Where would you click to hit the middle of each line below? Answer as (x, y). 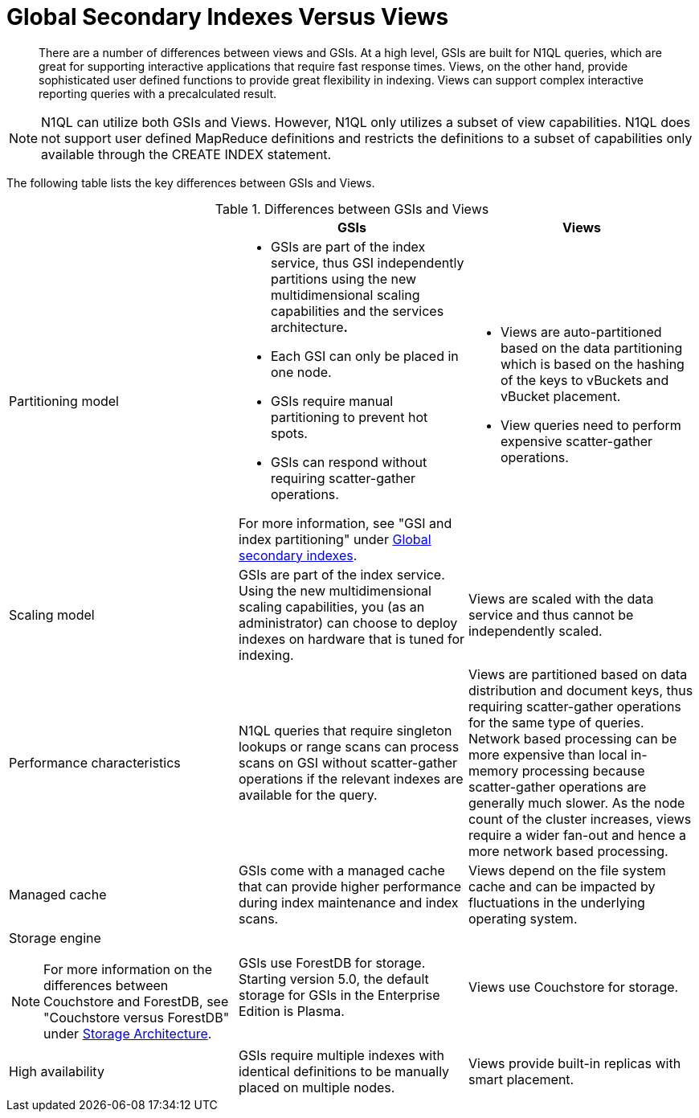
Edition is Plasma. (291, 1011)
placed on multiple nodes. (317, 1087)
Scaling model (52, 614)
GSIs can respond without (349, 462)
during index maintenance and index (348, 902)
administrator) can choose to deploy (348, 622)
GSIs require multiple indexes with (341, 1055)
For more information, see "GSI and (345, 523)
